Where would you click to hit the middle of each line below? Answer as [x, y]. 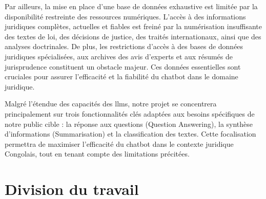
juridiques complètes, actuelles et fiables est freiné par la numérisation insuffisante [134, 26]
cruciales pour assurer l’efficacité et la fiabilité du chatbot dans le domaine [121, 76]
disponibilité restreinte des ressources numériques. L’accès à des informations [125, 16]
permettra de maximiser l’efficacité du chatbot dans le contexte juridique [119, 143]
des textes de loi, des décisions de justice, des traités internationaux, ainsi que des [133, 36]
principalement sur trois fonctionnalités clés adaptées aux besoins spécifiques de [130, 113]
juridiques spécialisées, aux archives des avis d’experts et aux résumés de [119, 56]
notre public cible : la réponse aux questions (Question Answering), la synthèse [129, 124]
